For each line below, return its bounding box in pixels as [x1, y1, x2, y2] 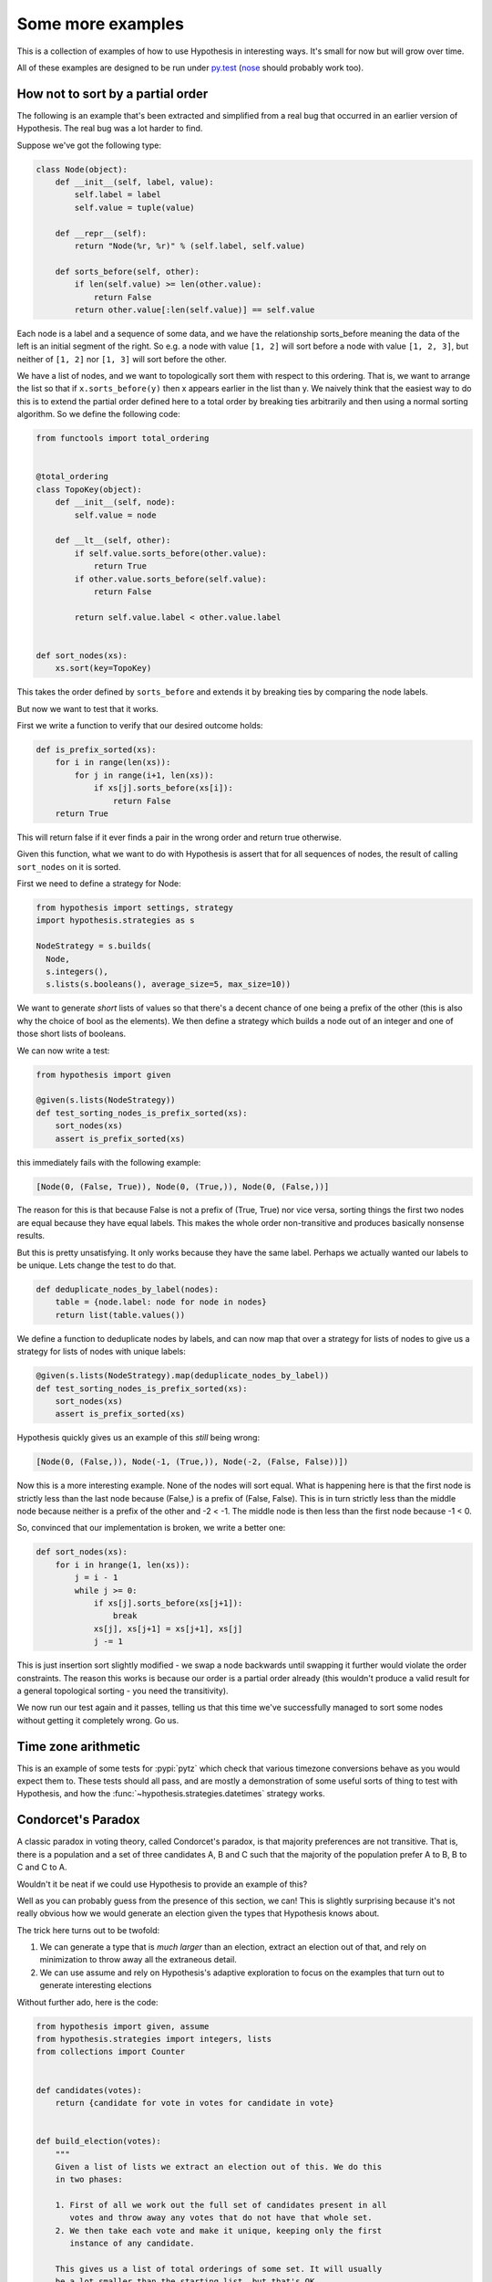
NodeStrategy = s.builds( [36, 941, 152, 951]
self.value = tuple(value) [74, 202, 195, 213]
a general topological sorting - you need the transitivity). [16, 1685, 229, 1696]
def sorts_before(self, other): [55, 266, 200, 277]
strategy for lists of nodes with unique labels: [16, 1346, 186, 1357]
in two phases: [55, 2174, 123, 2185]
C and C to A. [16, 1862, 67, 1873]
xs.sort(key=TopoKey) [55, 663, 152, 674]
